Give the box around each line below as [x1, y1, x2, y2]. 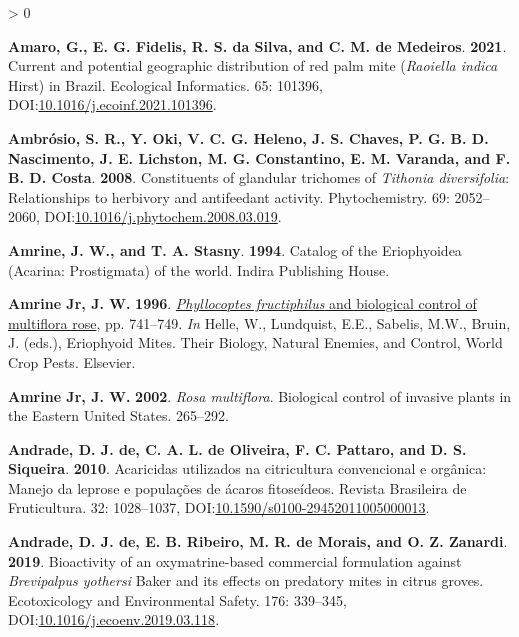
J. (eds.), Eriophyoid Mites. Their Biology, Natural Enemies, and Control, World [8, 332, 503, 353]
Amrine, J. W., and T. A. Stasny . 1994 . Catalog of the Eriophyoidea [8, 239, 462, 260]
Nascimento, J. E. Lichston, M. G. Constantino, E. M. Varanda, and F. [8, 147, 511, 168]
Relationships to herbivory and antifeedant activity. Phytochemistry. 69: [8, 186, 450, 207]
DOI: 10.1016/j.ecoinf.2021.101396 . [8, 94, 217, 115]
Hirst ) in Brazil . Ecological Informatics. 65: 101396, [8, 74, 323, 95]
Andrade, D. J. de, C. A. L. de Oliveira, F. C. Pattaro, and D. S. [8, 438, 467, 459]
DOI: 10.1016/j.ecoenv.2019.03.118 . [8, 609, 220, 630]
